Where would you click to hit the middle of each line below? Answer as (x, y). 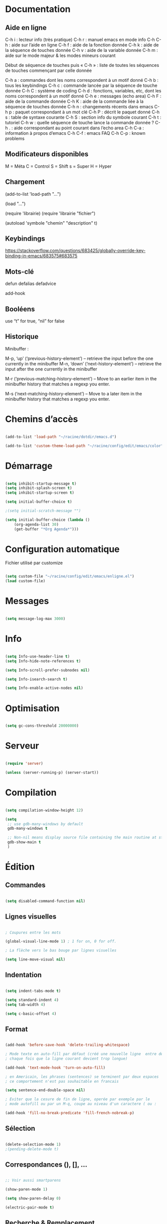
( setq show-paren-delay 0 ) (33, 1199)
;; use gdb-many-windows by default (45, 824)
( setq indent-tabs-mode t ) (33, 991)
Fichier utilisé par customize (34, 563)
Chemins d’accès (42, 419)
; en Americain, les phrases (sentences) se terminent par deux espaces (82, 1077)
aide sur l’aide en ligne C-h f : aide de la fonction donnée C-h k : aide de (85, 45)
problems (15, 139)
